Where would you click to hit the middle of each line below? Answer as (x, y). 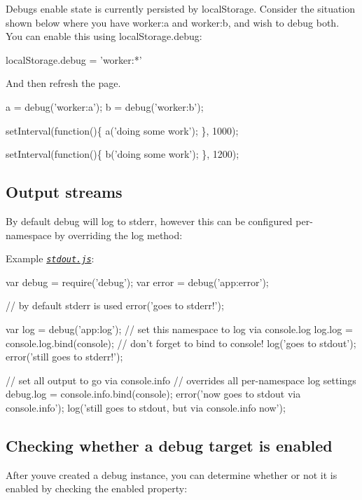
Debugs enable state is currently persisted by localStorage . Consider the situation (181, 8)
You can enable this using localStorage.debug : (104, 36)
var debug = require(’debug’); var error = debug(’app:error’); (137, 282)
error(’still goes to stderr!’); (64, 357)
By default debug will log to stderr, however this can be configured (149, 221)
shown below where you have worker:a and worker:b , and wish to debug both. (173, 22)
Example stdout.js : (50, 258)
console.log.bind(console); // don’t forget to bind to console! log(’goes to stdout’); (181, 343)
